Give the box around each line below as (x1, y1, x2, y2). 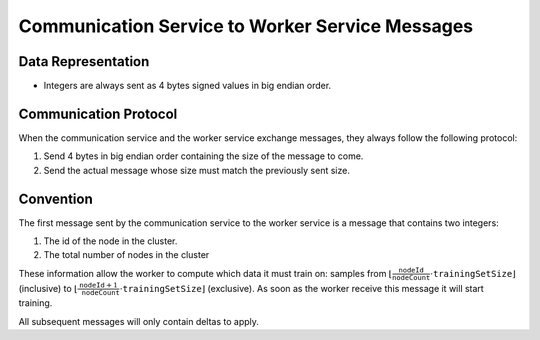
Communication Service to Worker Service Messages (18, 15, 474, 37)
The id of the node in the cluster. (43, 235, 178, 247)
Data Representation (18, 53, 150, 70)
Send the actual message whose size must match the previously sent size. (43, 164, 350, 176)
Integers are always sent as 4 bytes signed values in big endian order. (43, 80, 332, 92)
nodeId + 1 (79, 280, 119, 290)
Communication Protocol (18, 105, 178, 122)
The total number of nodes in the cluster (43, 249, 210, 261)
